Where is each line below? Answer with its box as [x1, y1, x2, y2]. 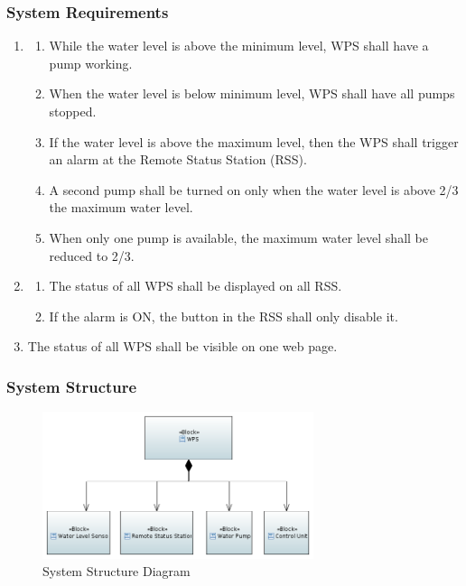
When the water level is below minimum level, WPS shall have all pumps [49, 84, 455, 103]
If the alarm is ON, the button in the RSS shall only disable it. [49, 306, 398, 325]
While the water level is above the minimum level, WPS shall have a [49, 36, 429, 55]
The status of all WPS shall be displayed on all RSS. [49, 276, 342, 295]
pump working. [49, 53, 133, 72]
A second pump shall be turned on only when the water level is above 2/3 [49, 180, 459, 199]
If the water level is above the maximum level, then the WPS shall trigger [49, 132, 459, 151]
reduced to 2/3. [49, 246, 135, 265]
